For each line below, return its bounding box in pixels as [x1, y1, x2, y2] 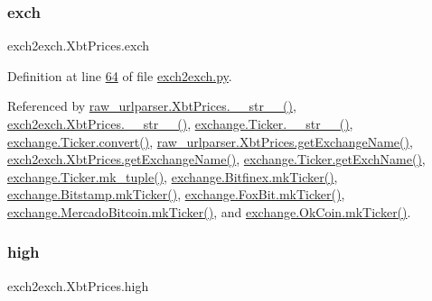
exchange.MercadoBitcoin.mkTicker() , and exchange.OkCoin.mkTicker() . [7, 202, 411, 221]
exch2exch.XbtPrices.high [7, 276, 149, 295]
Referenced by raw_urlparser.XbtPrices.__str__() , [7, 96, 296, 115]
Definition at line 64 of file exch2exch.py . [7, 66, 232, 85]
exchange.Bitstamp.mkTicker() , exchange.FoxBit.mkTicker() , [7, 185, 345, 204]
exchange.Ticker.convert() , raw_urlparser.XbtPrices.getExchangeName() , [7, 132, 413, 150]
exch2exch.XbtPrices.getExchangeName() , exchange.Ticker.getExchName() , [7, 150, 426, 169]
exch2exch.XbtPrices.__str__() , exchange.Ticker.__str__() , [7, 114, 353, 132]
